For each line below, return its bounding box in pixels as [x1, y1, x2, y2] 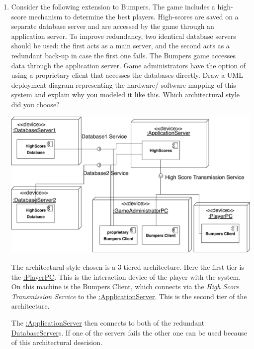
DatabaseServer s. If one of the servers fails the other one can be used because [11, 327, 247, 338]
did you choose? [11, 99, 60, 109]
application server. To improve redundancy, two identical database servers [11, 30, 236, 41]
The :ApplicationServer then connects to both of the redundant [11, 317, 205, 328]
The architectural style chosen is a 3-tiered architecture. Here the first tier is [11, 261, 244, 272]
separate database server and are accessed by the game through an [11, 21, 214, 31]
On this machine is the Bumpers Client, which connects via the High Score [11, 281, 240, 292]
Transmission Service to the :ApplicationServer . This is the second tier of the [11, 291, 247, 301]
